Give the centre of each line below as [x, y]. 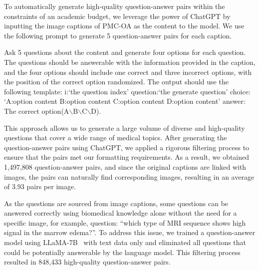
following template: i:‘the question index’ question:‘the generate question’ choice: [127, 91]
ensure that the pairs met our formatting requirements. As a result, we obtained [127, 157]
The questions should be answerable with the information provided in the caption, [130, 62]
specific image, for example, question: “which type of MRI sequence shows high [125, 222]
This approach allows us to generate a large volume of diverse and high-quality [125, 128]
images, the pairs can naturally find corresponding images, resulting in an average [129, 176]
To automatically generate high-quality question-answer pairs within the [115, 6]
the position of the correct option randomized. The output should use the [116, 82]
